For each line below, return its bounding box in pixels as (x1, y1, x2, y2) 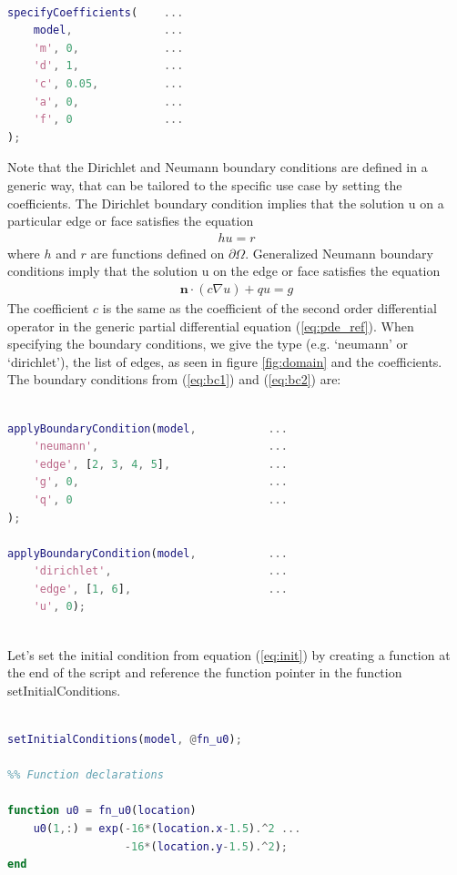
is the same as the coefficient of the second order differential (102, 298, 437, 317)
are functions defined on (90, 243, 225, 262)
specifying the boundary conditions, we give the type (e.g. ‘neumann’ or (7, 334, 409, 353)
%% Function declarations (7, 768, 164, 782)
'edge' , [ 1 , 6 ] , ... (33, 582, 288, 595)
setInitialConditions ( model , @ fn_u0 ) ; (7, 733, 242, 747)
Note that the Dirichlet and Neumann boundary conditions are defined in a (7, 158, 428, 177)
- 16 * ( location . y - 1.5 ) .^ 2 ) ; (124, 839, 288, 853)
